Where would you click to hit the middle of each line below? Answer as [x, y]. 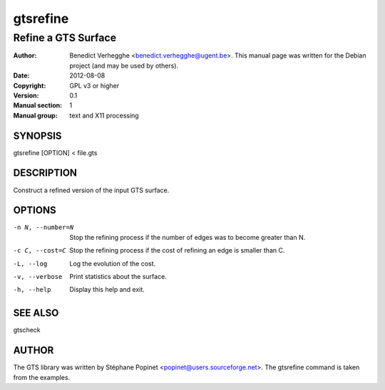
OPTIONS [35, 210]
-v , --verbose [38, 277]
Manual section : [38, 105]
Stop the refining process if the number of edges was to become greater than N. [188, 237]
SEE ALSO [36, 313]
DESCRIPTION [45, 173]
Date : [21, 75]
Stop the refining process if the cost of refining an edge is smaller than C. [177, 251]
